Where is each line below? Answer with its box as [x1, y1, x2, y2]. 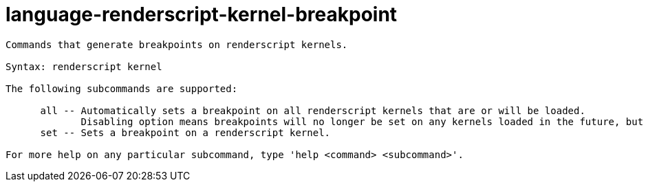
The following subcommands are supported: [6, 82, 238, 94]
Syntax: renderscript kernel [6, 60, 162, 72]
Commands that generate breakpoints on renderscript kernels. [6, 38, 348, 50]
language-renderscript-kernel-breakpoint [6, 3, 398, 26]
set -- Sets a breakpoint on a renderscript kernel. [40, 126, 331, 138]
